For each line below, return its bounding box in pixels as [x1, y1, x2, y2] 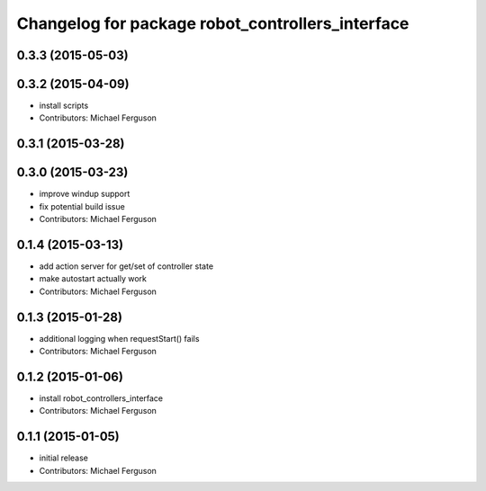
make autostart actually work [39, 273, 148, 284]
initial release [39, 452, 89, 463]
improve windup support [39, 189, 130, 200]
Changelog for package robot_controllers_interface [16, 13, 409, 33]
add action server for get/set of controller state [39, 261, 214, 272]
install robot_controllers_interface [39, 393, 164, 404]
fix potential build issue [39, 201, 125, 211]
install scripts [39, 100, 89, 112]
